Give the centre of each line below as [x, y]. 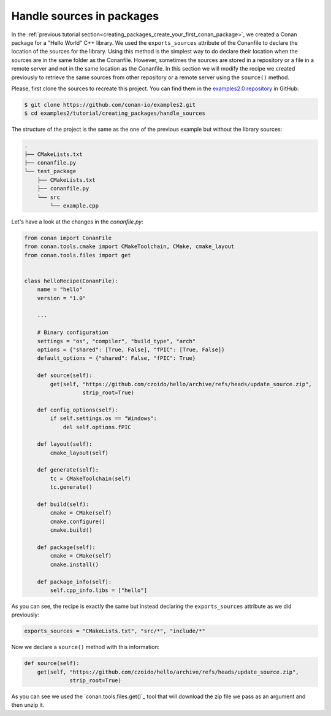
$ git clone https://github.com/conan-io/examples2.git [110, 105]
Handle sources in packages [85, 16]
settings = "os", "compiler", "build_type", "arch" [116, 341]
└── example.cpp [74, 205]
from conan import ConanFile [68, 238]
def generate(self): [68, 470]
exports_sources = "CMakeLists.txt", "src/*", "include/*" [115, 631]
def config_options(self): [78, 410]
